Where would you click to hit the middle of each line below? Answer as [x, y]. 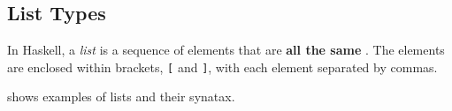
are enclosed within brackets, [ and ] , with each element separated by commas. [222, 67]
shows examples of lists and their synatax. [121, 96]
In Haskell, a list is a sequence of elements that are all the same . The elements [226, 50]
